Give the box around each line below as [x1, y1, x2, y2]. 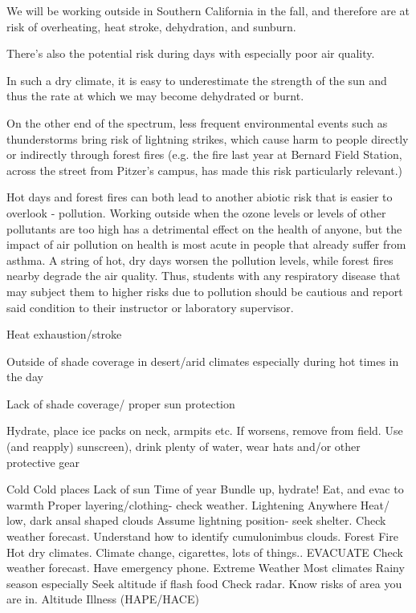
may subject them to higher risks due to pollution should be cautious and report [6, 282, 403, 299]
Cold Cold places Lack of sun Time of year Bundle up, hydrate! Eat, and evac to [6, 481, 404, 497]
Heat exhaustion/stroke [6, 326, 122, 343]
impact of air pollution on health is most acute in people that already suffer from [6, 236, 406, 253]
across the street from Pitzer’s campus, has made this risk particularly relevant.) [6, 161, 403, 178]
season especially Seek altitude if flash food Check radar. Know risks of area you [6, 574, 402, 591]
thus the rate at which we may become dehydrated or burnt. [6, 87, 304, 104]
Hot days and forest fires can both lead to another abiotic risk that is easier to [6, 189, 393, 205]
